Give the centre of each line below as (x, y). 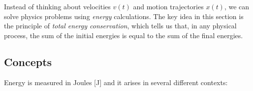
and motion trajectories (168, 6)
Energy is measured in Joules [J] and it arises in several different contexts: (116, 82)
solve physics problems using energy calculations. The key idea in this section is (124, 16)
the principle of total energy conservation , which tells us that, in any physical (120, 26)
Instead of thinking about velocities (57, 6)
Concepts (28, 61)
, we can (237, 6)
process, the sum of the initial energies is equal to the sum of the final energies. (124, 35)
